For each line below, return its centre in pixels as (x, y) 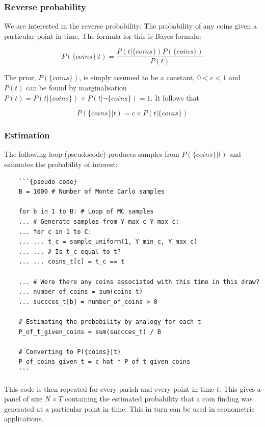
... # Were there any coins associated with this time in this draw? (139, 282)
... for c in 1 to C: (55, 232)
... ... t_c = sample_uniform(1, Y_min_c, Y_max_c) (108, 242)
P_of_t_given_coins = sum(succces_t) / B (90, 332)
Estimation (27, 135)
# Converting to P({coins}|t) (70, 352)
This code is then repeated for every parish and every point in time (109, 388)
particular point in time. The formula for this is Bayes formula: (103, 35)
